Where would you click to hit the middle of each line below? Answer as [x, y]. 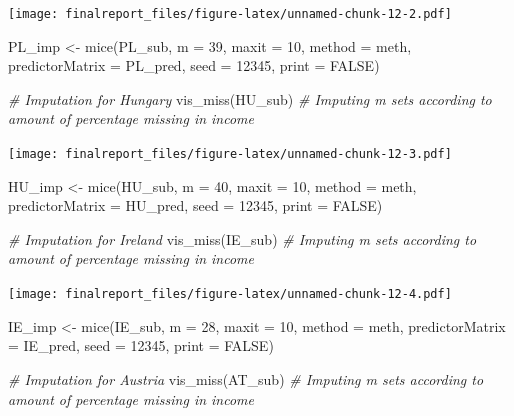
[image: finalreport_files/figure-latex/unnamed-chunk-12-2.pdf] [230, 14]
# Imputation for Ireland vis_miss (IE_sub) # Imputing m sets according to [242, 238]
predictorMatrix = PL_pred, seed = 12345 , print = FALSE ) [194, 65]
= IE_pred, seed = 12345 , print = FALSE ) [141, 345]
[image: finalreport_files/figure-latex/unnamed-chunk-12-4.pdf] [230, 294]
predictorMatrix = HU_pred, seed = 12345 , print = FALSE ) [195, 205]
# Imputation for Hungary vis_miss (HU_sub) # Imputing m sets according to [250, 98]
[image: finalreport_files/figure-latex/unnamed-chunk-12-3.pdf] [230, 154]
